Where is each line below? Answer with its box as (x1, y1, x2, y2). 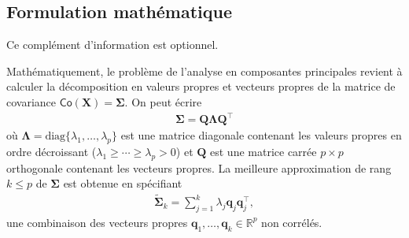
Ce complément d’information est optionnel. (6, 36, 219, 53)
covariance (6, 93, 57, 110)
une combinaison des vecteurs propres (6, 214, 188, 230)
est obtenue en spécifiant (63, 175, 182, 192)
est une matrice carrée (210, 143, 317, 159)
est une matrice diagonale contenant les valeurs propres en (120, 127, 402, 143)
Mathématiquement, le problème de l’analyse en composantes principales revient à (6, 62, 403, 79)
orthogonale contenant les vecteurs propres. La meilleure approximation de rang (6, 159, 392, 176)
